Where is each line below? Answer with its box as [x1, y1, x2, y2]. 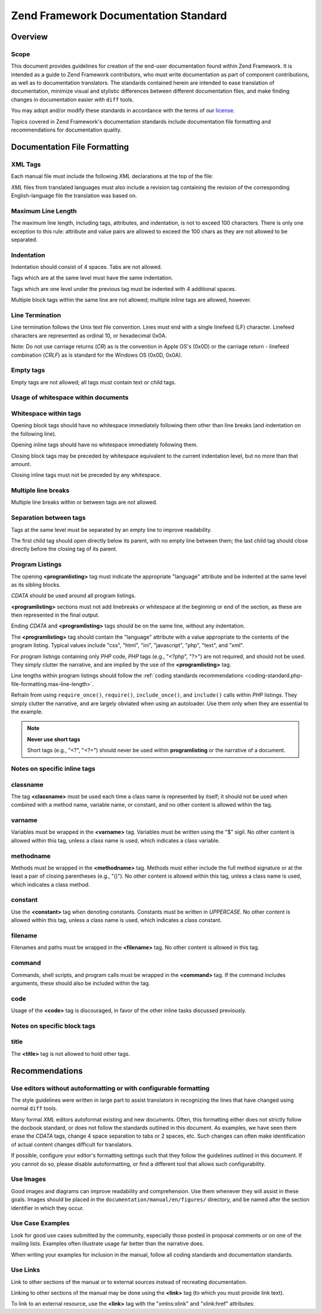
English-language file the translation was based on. [11, 192, 137, 199]
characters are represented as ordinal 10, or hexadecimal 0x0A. [11, 332, 167, 339]
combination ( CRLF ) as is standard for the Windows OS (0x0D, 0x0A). [11, 351, 182, 359]
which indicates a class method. [11, 881, 90, 888]
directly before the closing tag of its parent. [11, 546, 117, 553]
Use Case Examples [11, 1219, 70, 1227]
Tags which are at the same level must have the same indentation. [11, 274, 173, 281]
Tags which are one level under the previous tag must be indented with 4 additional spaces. [11, 285, 237, 292]
